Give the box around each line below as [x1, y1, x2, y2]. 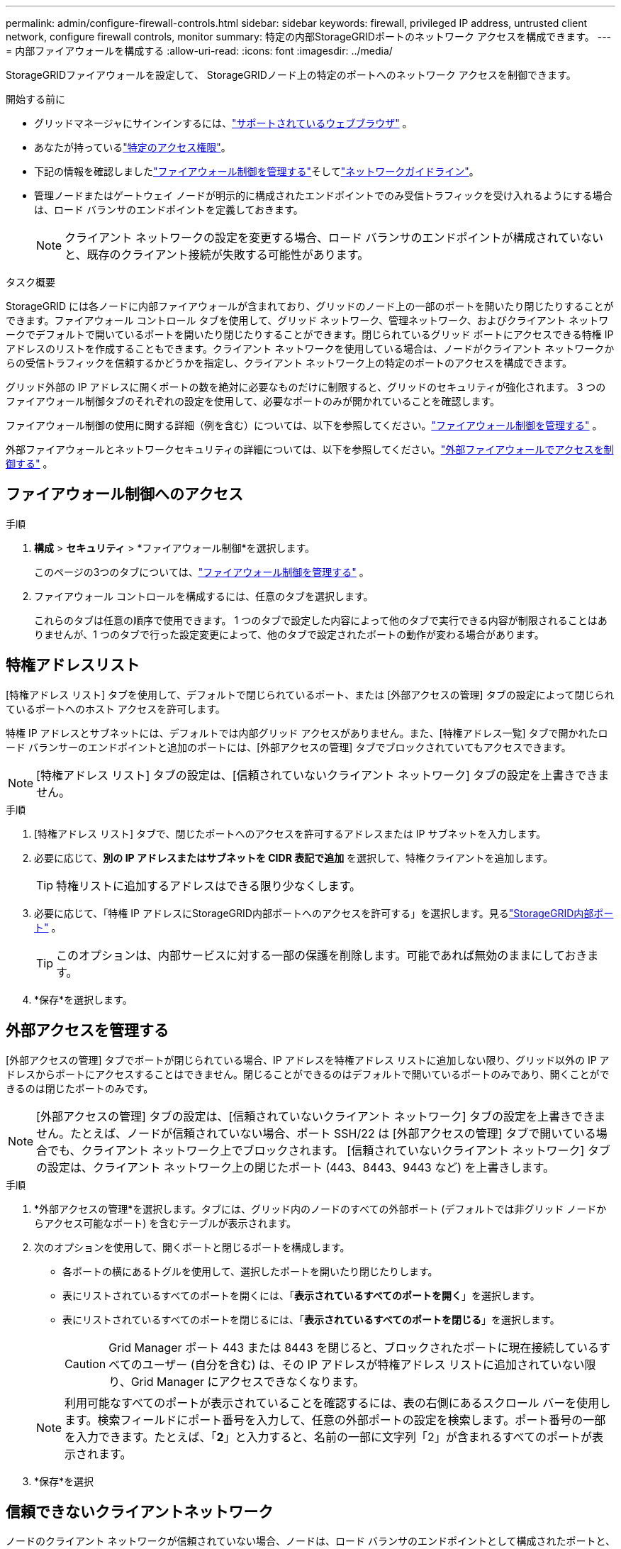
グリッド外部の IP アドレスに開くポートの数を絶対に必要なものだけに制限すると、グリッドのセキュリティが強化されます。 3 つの [6, 381, 606, 393]
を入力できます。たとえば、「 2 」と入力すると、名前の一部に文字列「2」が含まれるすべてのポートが [65, 1429, 592, 1444]
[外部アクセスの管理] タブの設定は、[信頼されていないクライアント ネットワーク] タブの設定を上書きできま [36, 1109, 605, 1123]
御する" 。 [6, 457, 53, 470]
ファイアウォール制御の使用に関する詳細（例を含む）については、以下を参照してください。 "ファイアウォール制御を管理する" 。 [6, 419, 603, 431]
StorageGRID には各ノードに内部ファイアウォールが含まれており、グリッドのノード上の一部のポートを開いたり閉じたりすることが [6, 300, 614, 312]
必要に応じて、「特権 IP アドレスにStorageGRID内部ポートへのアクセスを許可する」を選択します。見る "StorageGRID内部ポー [34, 906, 614, 919]
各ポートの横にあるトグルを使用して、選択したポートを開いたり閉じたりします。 [62, 1265, 438, 1277]
